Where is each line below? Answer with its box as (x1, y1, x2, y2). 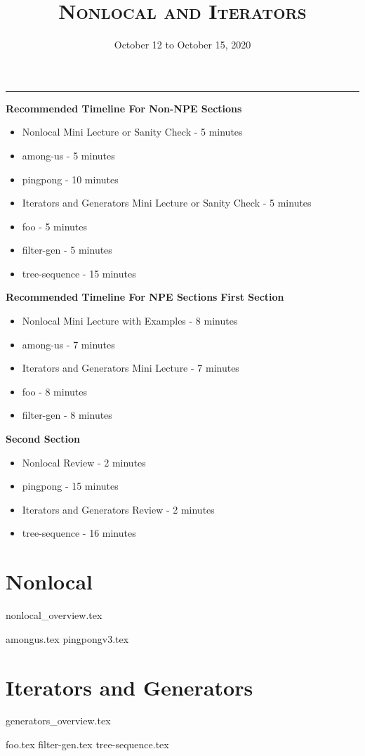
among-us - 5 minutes (22, 148, 115, 162)
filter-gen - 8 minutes (22, 408, 112, 422)
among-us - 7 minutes (22, 337, 115, 351)
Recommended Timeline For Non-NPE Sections (6, 100, 242, 115)
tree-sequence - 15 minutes (22, 266, 136, 280)
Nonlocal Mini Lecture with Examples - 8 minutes (22, 313, 238, 328)
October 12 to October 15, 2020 (114, 37, 251, 52)
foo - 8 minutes (22, 384, 88, 398)
